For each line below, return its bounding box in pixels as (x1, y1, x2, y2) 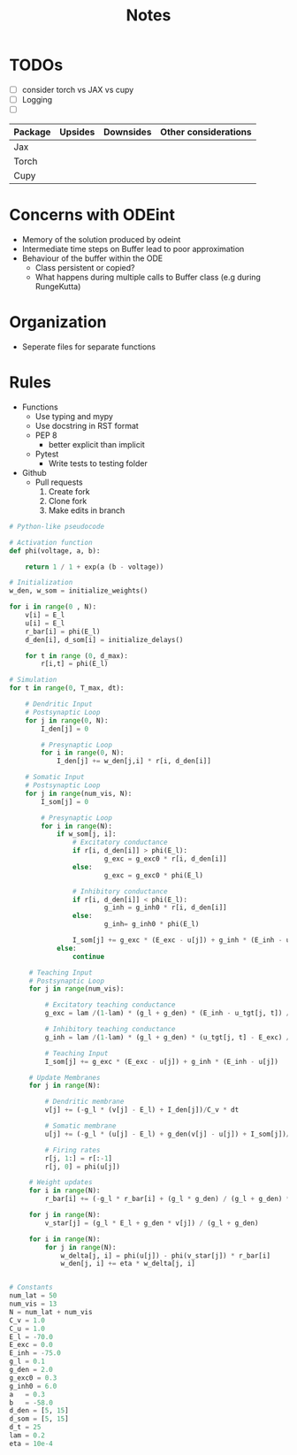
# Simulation (9, 676, 57, 685)
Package (13, 126, 51, 138)
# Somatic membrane (44, 1122, 117, 1130)
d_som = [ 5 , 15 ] (9, 1414, 69, 1424)
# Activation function (9, 538, 93, 547)
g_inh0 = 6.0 (9, 1382, 57, 1390)
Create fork (48, 486, 90, 496)
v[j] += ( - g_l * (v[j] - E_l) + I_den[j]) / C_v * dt (44, 1106, 240, 1114)
